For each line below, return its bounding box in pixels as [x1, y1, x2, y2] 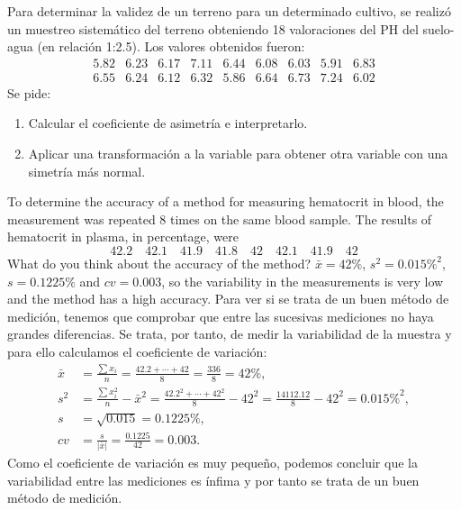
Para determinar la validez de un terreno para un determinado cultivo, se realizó [7, 2, 451, 20]
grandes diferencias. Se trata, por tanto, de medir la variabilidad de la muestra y [7, 324, 452, 343]
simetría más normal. [28, 161, 146, 180]
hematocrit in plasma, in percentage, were [7, 227, 239, 246]
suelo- [422, 19, 455, 38]
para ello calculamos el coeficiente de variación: [7, 342, 267, 360]
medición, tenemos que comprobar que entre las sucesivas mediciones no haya [7, 306, 434, 325]
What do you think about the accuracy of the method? [7, 254, 312, 272]
